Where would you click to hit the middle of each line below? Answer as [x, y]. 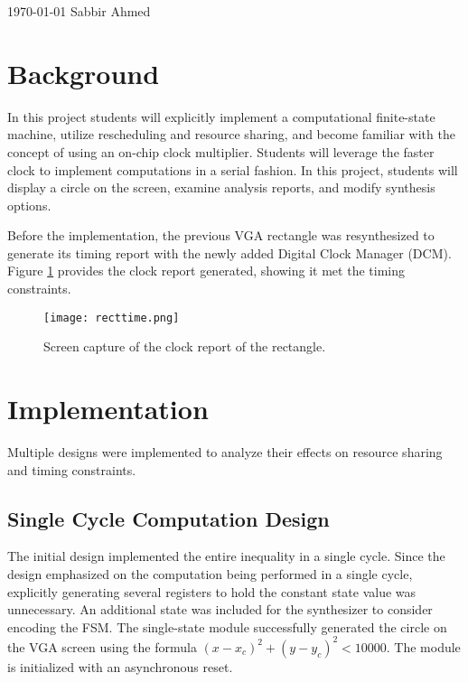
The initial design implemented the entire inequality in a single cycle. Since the [226, 556]
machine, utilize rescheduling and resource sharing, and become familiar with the [231, 134]
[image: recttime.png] [112, 318]
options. [29, 205]
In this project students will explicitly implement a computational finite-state [221, 116]
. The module [423, 646]
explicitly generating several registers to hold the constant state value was [212, 591]
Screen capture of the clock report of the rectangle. [185, 346]
